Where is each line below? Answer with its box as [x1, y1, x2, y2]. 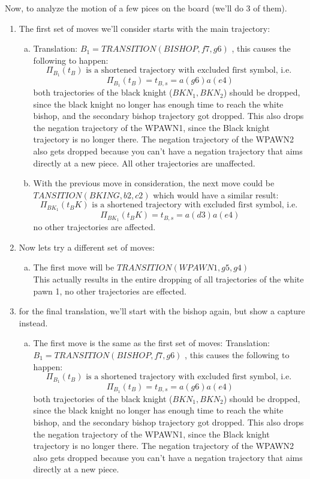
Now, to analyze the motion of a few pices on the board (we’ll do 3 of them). [5, 2, 287, 14]
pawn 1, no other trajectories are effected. [33, 284, 186, 297]
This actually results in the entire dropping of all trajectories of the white [33, 272, 304, 285]
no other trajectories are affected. [33, 221, 156, 233]
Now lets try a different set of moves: [19, 240, 155, 253]
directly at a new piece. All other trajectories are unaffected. [33, 156, 255, 169]
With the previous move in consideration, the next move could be [33, 177, 275, 189]
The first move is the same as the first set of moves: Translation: [33, 337, 270, 349]
